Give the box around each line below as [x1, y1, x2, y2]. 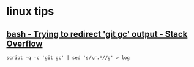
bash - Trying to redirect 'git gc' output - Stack [6, 29, 188, 39]
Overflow [6, 38, 43, 49]
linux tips [6, 4, 54, 18]
